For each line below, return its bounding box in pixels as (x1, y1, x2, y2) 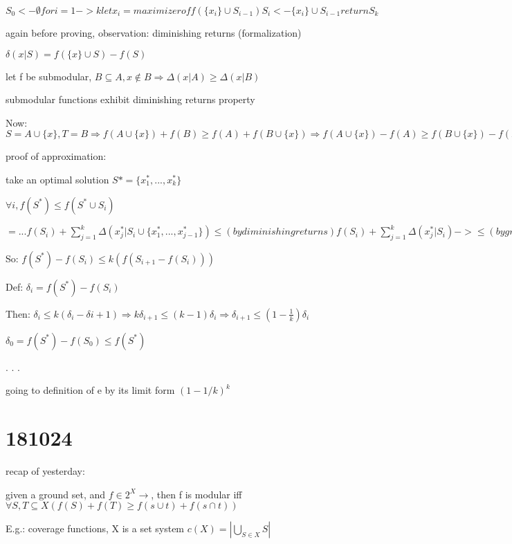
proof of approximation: (6, 149, 107, 163)
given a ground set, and (6, 487, 106, 501)
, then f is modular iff (151, 487, 242, 501)
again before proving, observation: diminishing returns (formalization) (6, 26, 302, 39)
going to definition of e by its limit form (6, 383, 175, 397)
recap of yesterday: (6, 464, 85, 478)
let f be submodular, (6, 69, 92, 83)
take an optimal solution (6, 172, 109, 186)
